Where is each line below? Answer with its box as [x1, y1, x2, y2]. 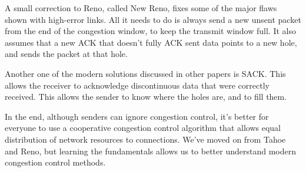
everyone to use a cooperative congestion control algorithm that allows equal [5, 122, 281, 134]
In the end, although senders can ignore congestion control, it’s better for [5, 110, 269, 122]
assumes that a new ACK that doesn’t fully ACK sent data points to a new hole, [5, 36, 297, 48]
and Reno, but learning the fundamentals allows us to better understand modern [5, 144, 296, 157]
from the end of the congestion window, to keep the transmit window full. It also [5, 25, 296, 37]
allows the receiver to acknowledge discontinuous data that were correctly [5, 79, 270, 91]
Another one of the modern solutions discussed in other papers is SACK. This [5, 67, 286, 79]
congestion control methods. [5, 156, 106, 168]
